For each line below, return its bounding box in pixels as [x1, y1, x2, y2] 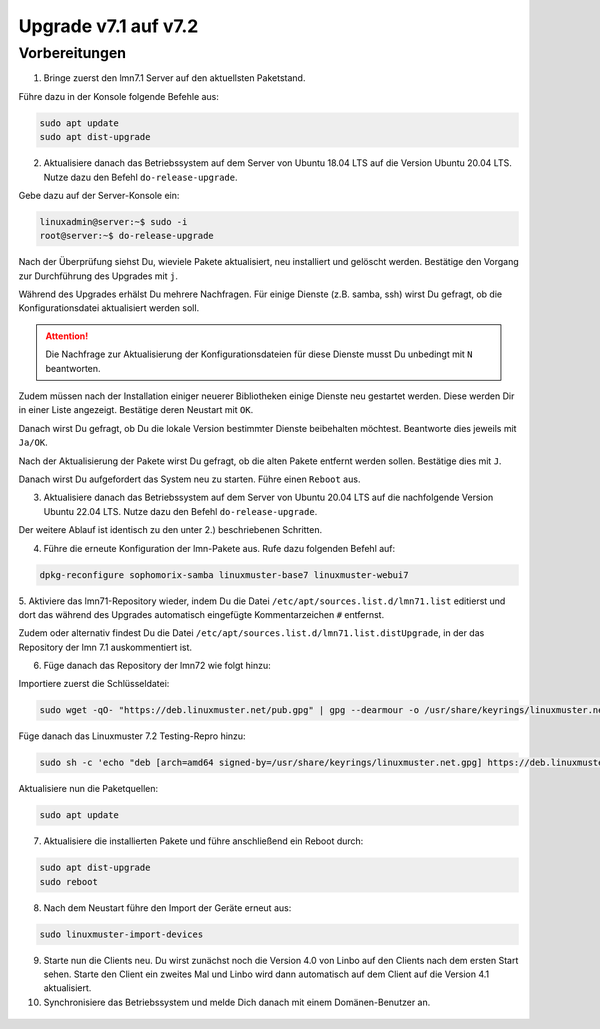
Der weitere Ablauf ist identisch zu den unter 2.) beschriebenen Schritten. [18, 524, 323, 536]
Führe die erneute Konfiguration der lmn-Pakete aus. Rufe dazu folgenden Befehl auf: [43, 542, 396, 554]
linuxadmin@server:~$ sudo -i [39, 216, 188, 227]
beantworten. [45, 362, 101, 374]
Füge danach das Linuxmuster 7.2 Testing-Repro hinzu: [18, 730, 246, 742]
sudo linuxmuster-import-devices [39, 928, 204, 940]
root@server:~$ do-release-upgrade [39, 230, 214, 242]
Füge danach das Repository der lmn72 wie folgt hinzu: [43, 660, 272, 672]
